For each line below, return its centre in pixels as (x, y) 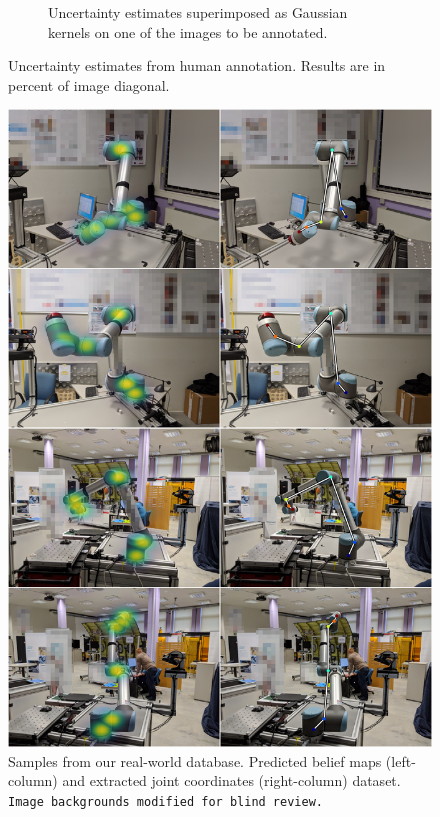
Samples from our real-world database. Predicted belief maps (195, 760)
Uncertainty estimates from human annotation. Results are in (197, 65)
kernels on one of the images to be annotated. (188, 31)
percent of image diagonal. (89, 84)
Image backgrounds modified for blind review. (165, 801)
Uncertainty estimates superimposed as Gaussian (198, 12)
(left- (400, 760)
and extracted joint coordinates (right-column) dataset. (231, 780)
